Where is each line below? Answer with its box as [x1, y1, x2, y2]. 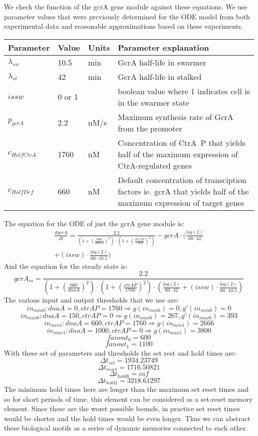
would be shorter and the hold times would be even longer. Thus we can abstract [4, 413, 251, 423]
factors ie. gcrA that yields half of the [118, 185, 249, 197]
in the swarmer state [118, 96, 190, 108]
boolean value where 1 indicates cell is [118, 85, 250, 97]
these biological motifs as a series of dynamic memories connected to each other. [4, 423, 248, 433]
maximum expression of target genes [118, 196, 244, 208]
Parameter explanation [118, 41, 209, 53]
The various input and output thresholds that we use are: [4, 295, 179, 305]
